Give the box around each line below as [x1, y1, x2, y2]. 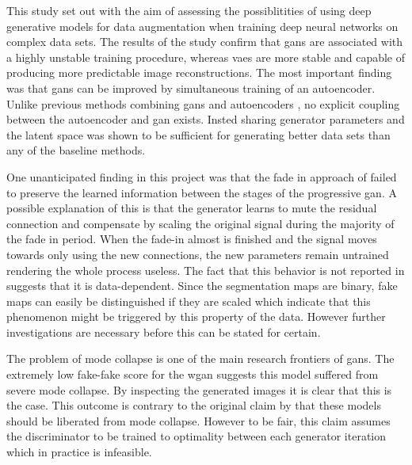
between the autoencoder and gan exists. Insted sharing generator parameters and [6, 111, 405, 128]
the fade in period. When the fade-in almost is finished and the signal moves [6, 231, 377, 247]
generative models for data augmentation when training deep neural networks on [6, 17, 399, 34]
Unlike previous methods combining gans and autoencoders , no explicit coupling [6, 95, 400, 112]
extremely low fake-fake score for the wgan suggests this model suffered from [6, 366, 379, 383]
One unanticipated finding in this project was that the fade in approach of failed [6, 168, 397, 185]
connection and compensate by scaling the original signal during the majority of [6, 215, 395, 231]
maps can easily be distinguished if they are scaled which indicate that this [6, 292, 371, 309]
